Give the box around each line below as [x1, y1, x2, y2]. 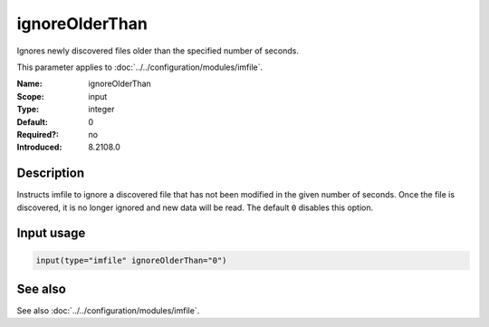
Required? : [16, 129, 59, 139]
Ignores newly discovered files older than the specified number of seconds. [16, 45, 299, 56]
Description [16, 166, 85, 181]
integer [88, 104, 115, 115]
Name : [16, 78, 43, 90]
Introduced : [16, 141, 62, 153]
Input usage [16, 226, 86, 241]
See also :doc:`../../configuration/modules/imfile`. [16, 305, 200, 316]
